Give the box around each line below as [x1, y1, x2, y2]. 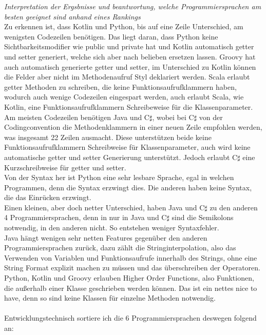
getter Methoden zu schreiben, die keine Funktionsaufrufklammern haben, [4, 81, 237, 92]
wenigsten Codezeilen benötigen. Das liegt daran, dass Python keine [4, 31, 218, 42]
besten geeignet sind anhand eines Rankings [4, 11, 141, 22]
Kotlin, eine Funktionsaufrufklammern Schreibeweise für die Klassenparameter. [4, 101, 253, 112]
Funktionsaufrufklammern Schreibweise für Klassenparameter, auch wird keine [4, 142, 251, 152]
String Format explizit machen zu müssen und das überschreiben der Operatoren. [4, 262, 260, 273]
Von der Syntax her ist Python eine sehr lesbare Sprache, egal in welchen [4, 172, 234, 183]
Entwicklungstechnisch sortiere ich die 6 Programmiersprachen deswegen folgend [4, 312, 257, 323]
